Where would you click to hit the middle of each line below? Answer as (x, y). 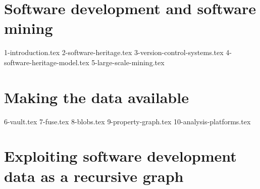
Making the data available (96, 97)
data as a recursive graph (94, 176)
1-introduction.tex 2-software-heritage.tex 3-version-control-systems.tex (114, 52)
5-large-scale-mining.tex (128, 62)
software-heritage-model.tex (47, 62)
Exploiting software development (120, 156)
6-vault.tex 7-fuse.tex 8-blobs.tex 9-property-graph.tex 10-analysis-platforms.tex (127, 121)
